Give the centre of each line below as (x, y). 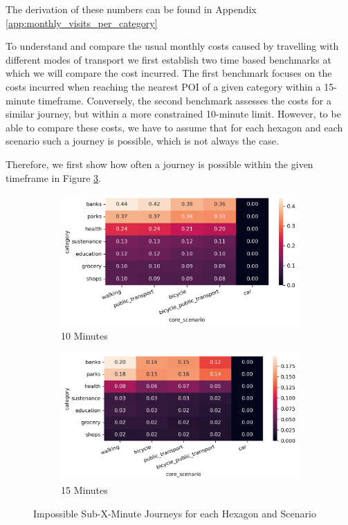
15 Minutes (84, 490)
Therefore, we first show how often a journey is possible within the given (159, 164)
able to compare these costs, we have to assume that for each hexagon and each (174, 127)
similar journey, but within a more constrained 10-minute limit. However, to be (173, 114)
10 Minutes (84, 336)
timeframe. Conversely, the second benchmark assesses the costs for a (185, 100)
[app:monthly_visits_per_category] (82, 22)
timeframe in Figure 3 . (53, 177)
